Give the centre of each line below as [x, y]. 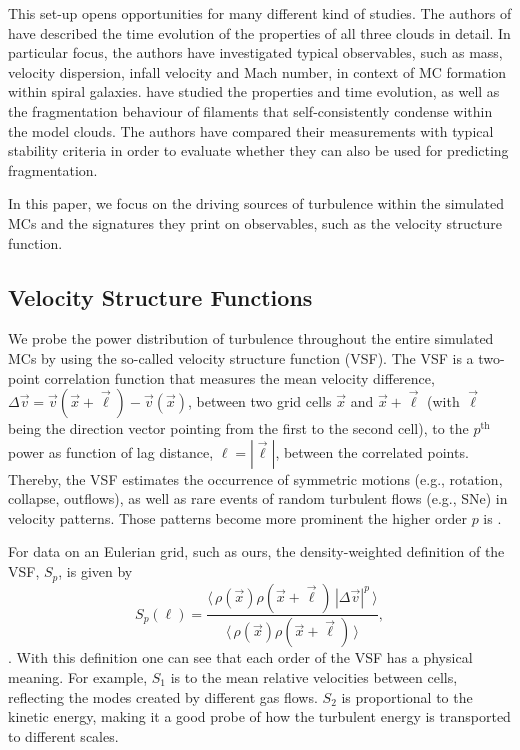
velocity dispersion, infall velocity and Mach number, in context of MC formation [257, 71]
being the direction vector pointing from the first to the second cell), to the [238, 428]
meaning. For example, [78, 677]
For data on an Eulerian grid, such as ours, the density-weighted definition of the [256, 551]
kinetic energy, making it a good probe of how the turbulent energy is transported [259, 716]
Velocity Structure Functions [160, 296]
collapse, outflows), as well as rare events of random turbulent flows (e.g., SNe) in [258, 498]
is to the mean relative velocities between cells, [314, 677]
